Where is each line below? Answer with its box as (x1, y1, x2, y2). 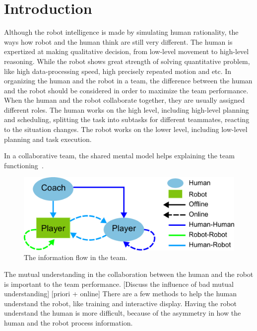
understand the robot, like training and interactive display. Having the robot (4, 298, 237, 308)
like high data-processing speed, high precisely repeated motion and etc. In (4, 66, 232, 76)
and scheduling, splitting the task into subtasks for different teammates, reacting (4, 114, 250, 125)
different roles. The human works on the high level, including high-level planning (4, 104, 249, 115)
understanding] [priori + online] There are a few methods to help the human (4, 288, 237, 299)
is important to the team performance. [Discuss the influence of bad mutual (4, 278, 234, 289)
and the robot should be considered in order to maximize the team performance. (4, 85, 249, 95)
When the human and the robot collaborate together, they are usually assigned (4, 95, 245, 105)
